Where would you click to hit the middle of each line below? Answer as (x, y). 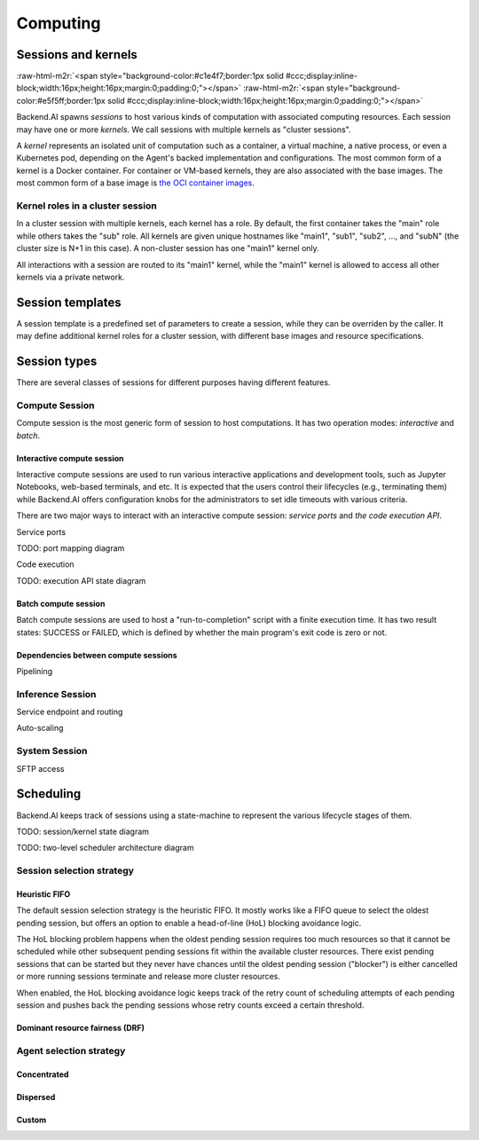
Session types (57, 361)
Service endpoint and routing (70, 712)
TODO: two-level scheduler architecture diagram (105, 848)
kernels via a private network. (71, 277)
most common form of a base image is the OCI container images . (135, 183)
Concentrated (43, 1074)
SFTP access (40, 768)
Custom (31, 1120)
